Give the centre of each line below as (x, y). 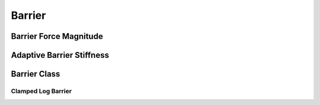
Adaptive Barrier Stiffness (60, 55)
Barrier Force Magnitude (57, 36)
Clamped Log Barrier (41, 91)
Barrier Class (36, 74)
